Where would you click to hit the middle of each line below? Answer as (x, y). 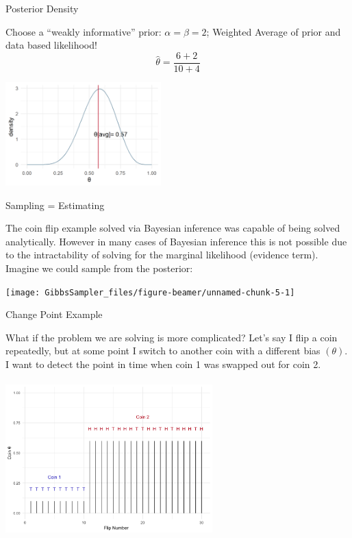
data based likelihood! (51, 45)
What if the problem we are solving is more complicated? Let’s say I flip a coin (172, 337)
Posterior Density (42, 8)
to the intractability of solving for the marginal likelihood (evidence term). (162, 255)
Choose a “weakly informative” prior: (84, 31)
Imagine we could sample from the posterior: (99, 268)
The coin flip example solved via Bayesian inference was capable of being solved (173, 228)
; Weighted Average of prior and (274, 31)
